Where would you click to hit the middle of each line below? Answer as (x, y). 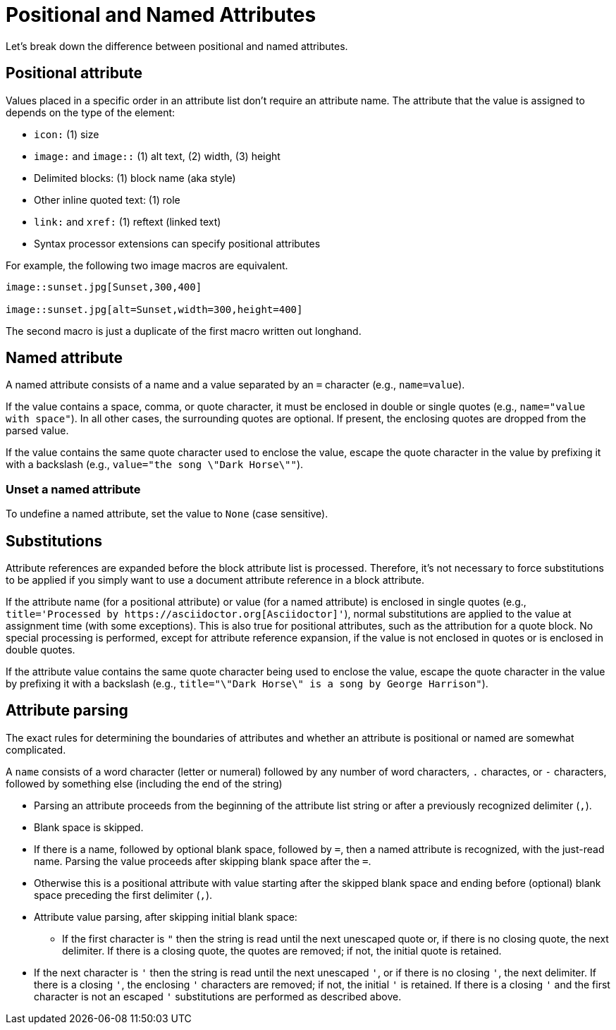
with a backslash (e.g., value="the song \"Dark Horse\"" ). (155, 465)
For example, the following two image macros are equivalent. (147, 265)
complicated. (36, 749)
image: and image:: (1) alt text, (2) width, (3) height (157, 156)
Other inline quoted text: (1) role (107, 200)
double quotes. (41, 650)
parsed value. (37, 431)
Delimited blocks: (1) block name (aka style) (135, 178)
